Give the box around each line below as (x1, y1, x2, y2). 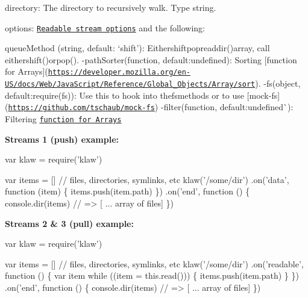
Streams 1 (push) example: (5, 132, 119, 145)
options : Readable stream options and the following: (5, 21, 205, 34)
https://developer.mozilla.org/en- (48, 68, 191, 77)
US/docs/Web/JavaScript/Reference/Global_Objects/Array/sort (5, 80, 256, 89)
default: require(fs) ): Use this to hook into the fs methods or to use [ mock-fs (5, 88, 278, 101)
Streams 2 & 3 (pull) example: (5, 217, 134, 229)
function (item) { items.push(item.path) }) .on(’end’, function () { (5, 185, 250, 197)
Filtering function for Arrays (5, 113, 122, 125)
